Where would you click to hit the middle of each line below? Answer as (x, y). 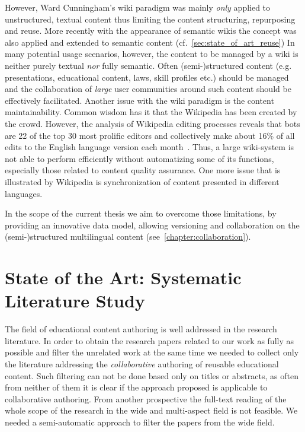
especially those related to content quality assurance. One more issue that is (143, 170)
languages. (24, 193)
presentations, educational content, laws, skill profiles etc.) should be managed (147, 77)
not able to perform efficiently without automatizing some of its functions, (139, 158)
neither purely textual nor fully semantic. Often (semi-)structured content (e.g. (148, 65)
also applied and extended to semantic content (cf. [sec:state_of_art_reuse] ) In (150, 42)
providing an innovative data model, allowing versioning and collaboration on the (152, 225)
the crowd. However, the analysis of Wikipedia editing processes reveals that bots (152, 123)
